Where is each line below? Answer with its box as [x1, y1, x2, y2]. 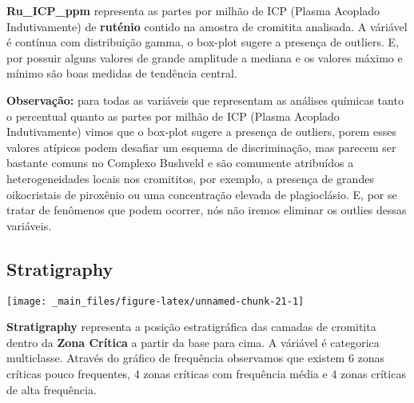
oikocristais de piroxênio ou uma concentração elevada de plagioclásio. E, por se [6, 186, 397, 202]
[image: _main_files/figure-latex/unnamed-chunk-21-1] [6, 295, 305, 307]
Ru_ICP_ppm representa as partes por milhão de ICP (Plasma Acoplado [6, 2, 380, 18]
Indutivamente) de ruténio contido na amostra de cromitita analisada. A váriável [6, 18, 408, 34]
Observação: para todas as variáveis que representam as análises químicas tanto [6, 91, 404, 108]
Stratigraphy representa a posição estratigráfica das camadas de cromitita [6, 318, 376, 335]
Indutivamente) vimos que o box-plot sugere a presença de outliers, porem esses [6, 123, 396, 140]
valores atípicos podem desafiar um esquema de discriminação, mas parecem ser [6, 138, 396, 155]
